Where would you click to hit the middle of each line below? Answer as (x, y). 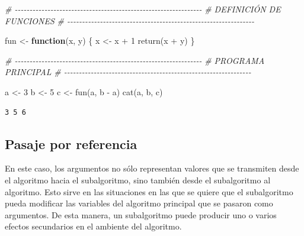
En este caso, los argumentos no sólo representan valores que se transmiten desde (152, 168)
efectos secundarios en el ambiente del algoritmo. (93, 226)
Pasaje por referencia (71, 143)
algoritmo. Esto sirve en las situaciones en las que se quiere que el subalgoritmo (149, 191)
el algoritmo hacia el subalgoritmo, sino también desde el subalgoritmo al (138, 180)
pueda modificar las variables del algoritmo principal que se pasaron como (139, 203)
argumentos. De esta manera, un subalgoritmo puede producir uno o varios (141, 214)
